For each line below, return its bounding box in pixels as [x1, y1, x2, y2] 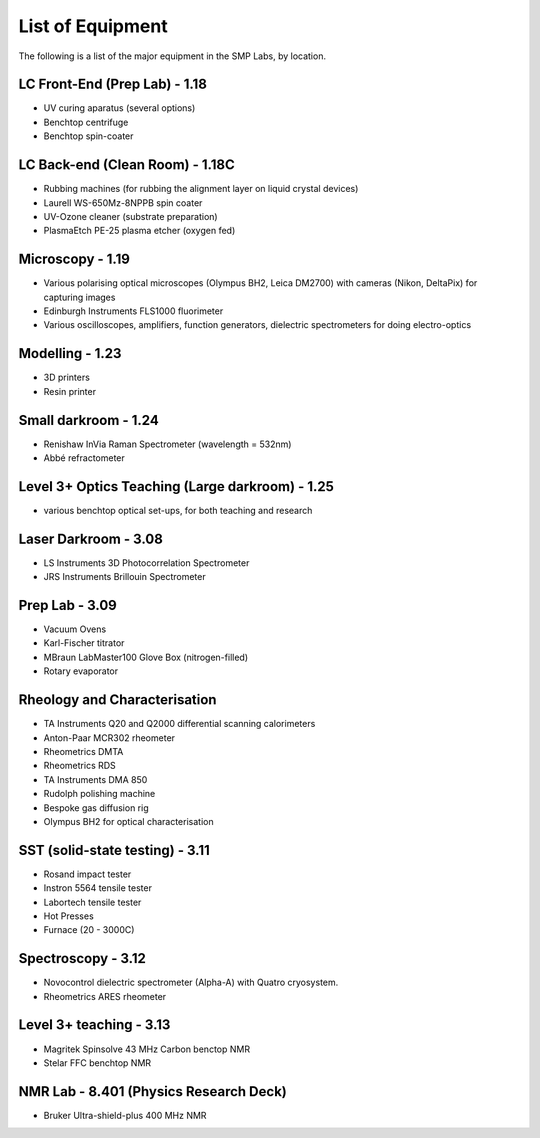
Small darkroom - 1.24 [18, 411, 159, 429]
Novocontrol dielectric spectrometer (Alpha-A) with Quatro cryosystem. [43, 976, 339, 989]
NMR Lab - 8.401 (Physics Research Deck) [18, 1083, 287, 1100]
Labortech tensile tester [43, 896, 142, 908]
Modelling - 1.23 [18, 345, 122, 362]
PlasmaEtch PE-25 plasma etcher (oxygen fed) [43, 225, 236, 237]
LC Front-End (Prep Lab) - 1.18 [18, 76, 207, 93]
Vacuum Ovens [43, 623, 107, 635]
